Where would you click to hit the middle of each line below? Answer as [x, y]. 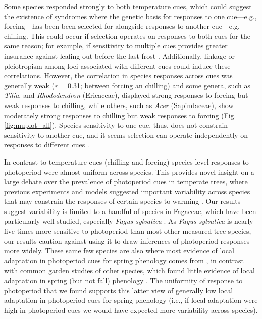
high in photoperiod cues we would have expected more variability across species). [131, 310]
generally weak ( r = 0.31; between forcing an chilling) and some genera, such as [127, 85]
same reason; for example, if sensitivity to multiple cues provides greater [116, 46]
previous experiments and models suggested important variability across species [127, 191]
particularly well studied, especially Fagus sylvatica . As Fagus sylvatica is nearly [129, 221]
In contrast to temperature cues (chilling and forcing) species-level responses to [126, 161]
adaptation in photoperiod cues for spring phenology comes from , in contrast [124, 260]
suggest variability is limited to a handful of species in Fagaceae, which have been [130, 211]
